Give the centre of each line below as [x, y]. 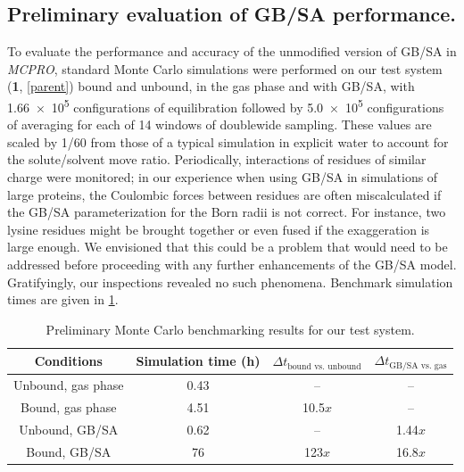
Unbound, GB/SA [69, 429]
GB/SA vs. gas [418, 365]
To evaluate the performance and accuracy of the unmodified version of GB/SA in [232, 51]
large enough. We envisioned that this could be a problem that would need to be [228, 247]
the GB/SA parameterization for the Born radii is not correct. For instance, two [227, 212]
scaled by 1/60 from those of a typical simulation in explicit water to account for [228, 141]
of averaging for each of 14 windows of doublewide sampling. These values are [220, 124]
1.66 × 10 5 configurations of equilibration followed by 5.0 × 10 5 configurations [226, 105]
